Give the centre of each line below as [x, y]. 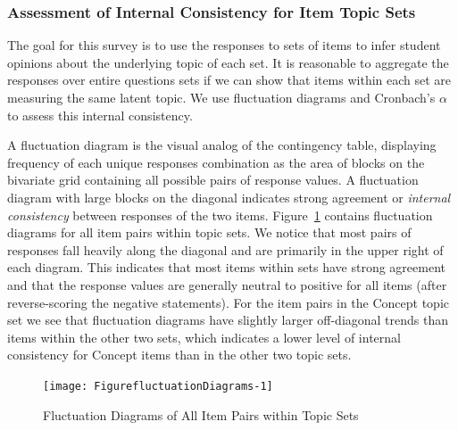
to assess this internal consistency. [100, 115]
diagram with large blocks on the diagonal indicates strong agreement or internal [229, 197]
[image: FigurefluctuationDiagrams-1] [158, 386]
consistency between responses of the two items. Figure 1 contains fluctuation [220, 215]
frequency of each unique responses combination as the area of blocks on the [216, 162]
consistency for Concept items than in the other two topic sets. [179, 355]
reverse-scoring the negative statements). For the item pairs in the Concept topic [228, 302]
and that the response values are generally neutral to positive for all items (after [227, 284]
